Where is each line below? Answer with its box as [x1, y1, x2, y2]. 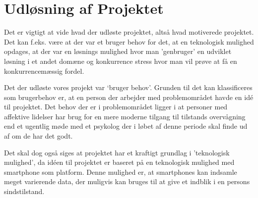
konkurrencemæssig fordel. [4, 65, 84, 76]
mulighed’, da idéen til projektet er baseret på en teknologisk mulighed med [4, 157, 235, 167]
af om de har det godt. [4, 131, 73, 141]
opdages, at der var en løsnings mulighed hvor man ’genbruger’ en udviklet [4, 46, 232, 56]
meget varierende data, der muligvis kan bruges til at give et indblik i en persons [4, 176, 250, 187]
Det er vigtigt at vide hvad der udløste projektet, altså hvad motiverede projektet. [4, 27, 254, 37]
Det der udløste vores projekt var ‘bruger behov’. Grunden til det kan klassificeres [4, 82, 253, 93]
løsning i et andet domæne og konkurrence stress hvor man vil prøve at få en [4, 55, 237, 66]
